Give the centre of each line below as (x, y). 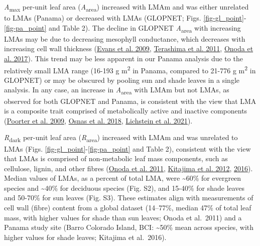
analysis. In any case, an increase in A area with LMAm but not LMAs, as (117, 90)
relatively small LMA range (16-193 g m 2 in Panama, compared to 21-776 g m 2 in (130, 69)
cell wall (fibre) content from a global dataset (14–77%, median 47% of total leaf (128, 208)
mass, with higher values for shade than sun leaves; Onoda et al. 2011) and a (123, 217)
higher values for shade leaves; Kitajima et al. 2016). (85, 237)
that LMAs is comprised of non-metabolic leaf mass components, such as (116, 158)
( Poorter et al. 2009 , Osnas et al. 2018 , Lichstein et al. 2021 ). (98, 120)
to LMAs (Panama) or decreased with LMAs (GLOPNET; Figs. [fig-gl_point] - (125, 18)
